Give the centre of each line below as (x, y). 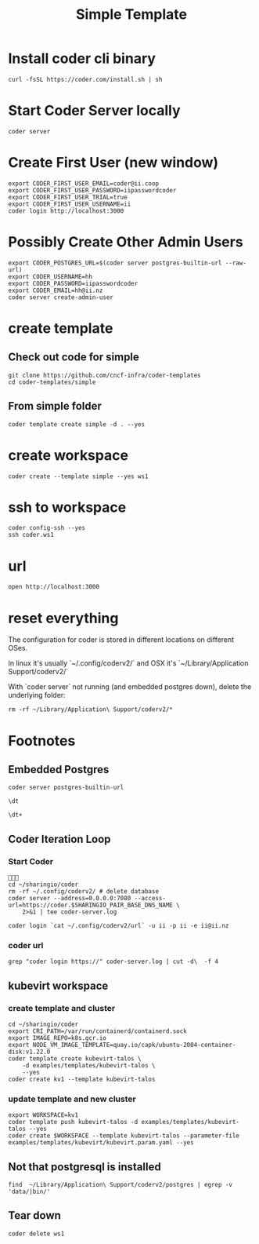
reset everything (63, 618)
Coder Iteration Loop (59, 839)
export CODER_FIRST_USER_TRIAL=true (68, 197)
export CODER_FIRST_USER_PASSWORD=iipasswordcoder (92, 190)
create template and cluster (62, 1008)
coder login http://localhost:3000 (66, 211)
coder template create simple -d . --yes (77, 424)
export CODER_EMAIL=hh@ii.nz (56, 290)
